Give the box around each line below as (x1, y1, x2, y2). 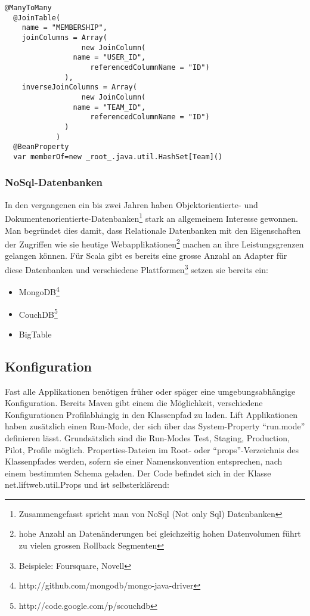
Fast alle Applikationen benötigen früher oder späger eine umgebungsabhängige (5, 385, 296, 397)
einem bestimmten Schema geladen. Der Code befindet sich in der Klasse (5, 466, 271, 479)
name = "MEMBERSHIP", (21, 23, 107, 32)
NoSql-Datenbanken (5, 175, 103, 190)
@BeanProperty (13, 143, 69, 151)
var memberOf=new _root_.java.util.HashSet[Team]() (13, 152, 223, 161)
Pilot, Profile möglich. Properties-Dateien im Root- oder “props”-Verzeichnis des (5, 443, 299, 456)
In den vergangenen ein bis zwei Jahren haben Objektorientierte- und (5, 198, 258, 211)
